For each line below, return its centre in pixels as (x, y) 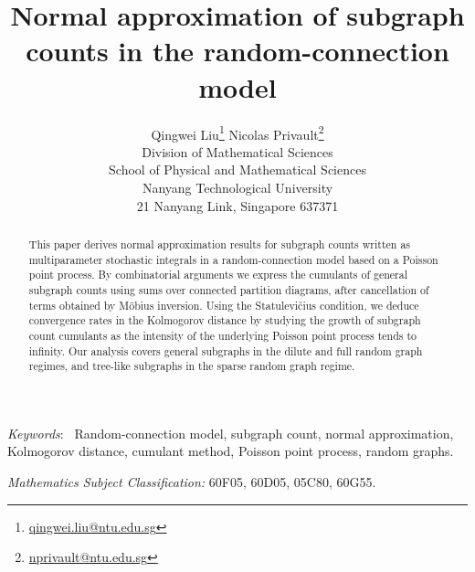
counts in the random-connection (237, 51)
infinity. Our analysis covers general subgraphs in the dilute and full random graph (226, 350)
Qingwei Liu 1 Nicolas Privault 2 (237, 132)
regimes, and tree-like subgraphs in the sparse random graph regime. (192, 366)
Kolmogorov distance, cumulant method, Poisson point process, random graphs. (231, 451)
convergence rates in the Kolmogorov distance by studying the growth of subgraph (225, 320)
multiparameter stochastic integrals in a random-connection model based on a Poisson (233, 259)
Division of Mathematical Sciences (237, 151)
